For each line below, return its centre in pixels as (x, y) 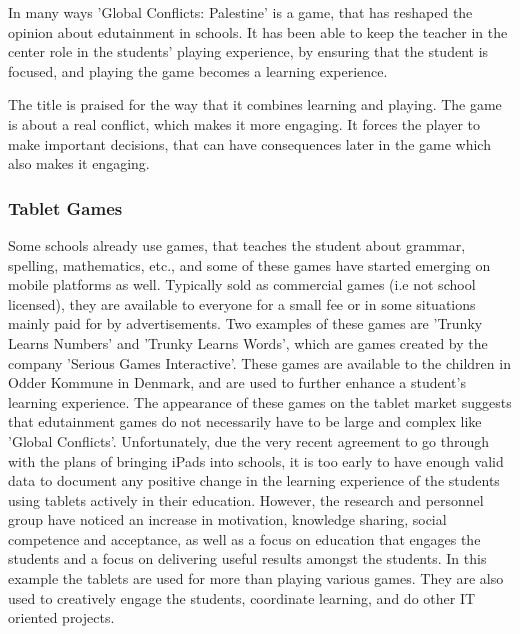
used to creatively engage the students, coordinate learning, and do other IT (242, 597)
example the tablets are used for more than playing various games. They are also (256, 578)
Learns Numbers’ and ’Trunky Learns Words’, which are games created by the (248, 342)
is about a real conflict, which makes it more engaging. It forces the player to (244, 123)
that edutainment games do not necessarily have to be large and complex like (245, 421)
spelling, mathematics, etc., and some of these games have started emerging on (249, 264)
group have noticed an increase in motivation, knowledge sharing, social (227, 519)
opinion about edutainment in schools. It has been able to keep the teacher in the (258, 31)
